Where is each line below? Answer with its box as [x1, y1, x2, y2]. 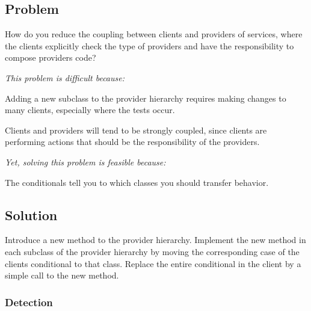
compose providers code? [5, 51, 96, 64]
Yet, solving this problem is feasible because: [5, 155, 166, 168]
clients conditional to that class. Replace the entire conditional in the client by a [5, 257, 301, 269]
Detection [5, 294, 53, 309]
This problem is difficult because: [5, 71, 125, 84]
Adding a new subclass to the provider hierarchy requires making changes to [5, 91, 286, 104]
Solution [5, 205, 58, 224]
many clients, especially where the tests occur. [5, 103, 175, 116]
